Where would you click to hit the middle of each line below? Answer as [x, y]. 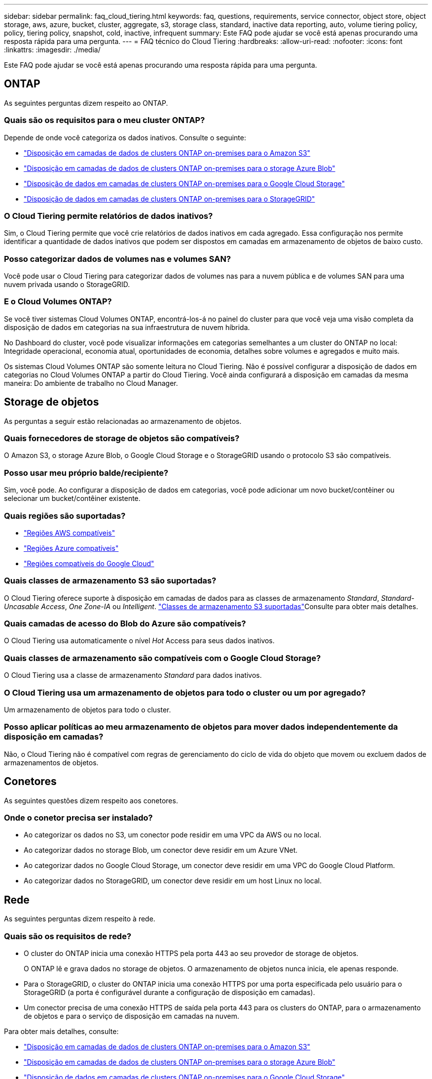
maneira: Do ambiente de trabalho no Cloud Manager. [91, 383]
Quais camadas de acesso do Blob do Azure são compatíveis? [125, 624]
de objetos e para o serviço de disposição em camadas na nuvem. [132, 1016]
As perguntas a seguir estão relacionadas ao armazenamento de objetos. [123, 421]
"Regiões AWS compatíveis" [70, 533]
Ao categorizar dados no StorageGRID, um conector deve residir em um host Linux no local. [173, 881]
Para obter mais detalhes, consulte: [61, 1031]
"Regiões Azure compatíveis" [71, 548]
